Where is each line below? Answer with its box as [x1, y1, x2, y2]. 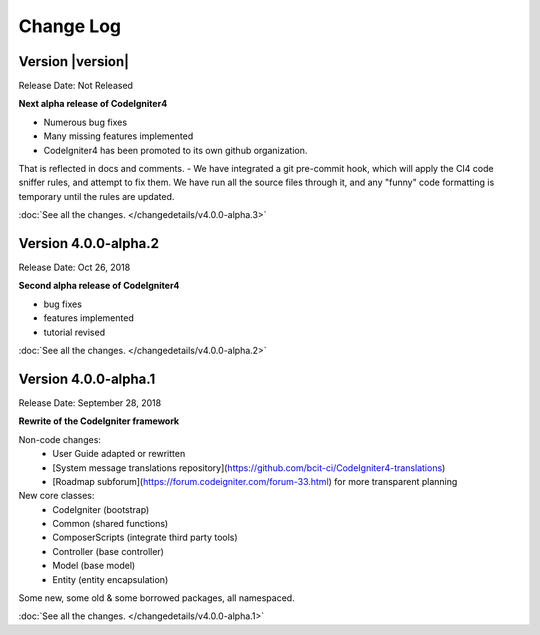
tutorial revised [43, 326, 105, 338]
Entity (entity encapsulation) [52, 573, 169, 585]
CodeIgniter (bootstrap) [52, 503, 150, 515]
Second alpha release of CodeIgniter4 [18, 280, 180, 292]
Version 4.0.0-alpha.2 [18, 235, 160, 252]
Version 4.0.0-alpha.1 [18, 370, 156, 387]
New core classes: [18, 490, 95, 502]
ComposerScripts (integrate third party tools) [52, 531, 239, 544]
